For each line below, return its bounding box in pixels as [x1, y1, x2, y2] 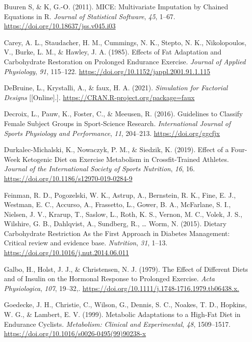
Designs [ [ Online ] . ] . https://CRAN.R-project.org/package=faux [4, 92, 195, 102]
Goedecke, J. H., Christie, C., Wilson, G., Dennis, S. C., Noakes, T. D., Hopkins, [4, 299, 247, 310]
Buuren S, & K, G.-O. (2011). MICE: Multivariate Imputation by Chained [4, 1, 228, 11]
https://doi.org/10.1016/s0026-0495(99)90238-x [4, 328, 146, 339]
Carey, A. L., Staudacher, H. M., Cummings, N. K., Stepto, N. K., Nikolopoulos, [4, 37, 247, 47]
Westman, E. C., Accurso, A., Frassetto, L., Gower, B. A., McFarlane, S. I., [4, 199, 231, 210]
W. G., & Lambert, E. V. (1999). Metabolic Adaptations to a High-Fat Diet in [4, 309, 241, 319]
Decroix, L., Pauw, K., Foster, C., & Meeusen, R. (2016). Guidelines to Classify [4, 108, 243, 119]
